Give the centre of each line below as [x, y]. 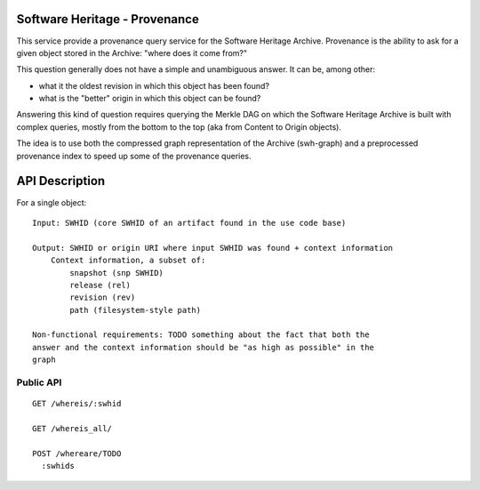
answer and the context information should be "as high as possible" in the [204, 347]
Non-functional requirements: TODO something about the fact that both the [201, 335]
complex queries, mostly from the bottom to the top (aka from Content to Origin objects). [179, 127]
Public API [39, 382]
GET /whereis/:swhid [77, 404]
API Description [61, 181]
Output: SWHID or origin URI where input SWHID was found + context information [213, 248]
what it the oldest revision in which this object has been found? [154, 85]
